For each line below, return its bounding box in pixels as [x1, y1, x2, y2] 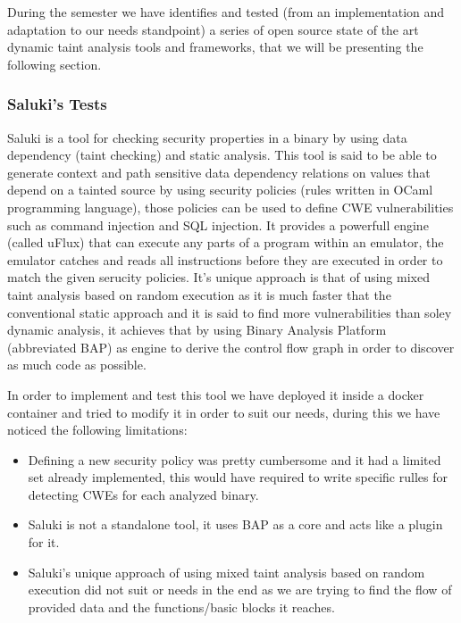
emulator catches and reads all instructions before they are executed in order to [7, 250, 443, 269]
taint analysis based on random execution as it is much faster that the [7, 285, 391, 303]
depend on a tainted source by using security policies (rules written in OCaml [7, 180, 433, 199]
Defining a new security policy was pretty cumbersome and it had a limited [28, 450, 441, 469]
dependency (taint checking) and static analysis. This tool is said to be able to [7, 145, 437, 164]
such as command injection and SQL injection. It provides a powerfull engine [7, 215, 429, 234]
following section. [7, 54, 102, 73]
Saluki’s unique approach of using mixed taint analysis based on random [28, 562, 425, 581]
